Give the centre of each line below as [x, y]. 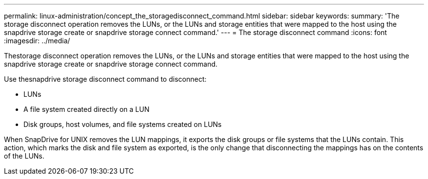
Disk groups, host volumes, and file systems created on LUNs [123, 124]
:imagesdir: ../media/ [37, 41]
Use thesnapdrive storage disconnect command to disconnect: [105, 79]
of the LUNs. [24, 156]
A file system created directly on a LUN [86, 109]
